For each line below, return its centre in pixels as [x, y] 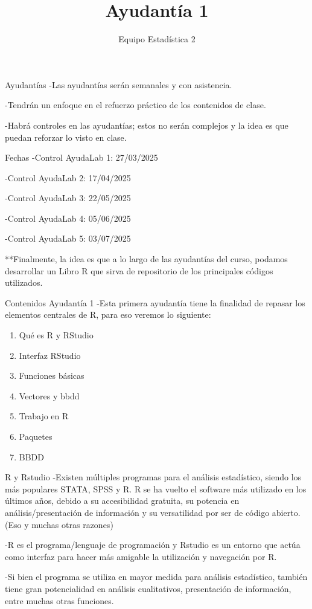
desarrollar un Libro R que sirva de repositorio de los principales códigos [139, 270]
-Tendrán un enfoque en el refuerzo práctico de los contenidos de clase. [135, 105]
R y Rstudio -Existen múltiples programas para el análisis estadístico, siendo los [153, 477]
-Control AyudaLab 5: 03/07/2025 [68, 238]
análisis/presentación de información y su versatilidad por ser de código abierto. [153, 512]
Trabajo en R [44, 416]
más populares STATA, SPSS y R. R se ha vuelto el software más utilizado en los [156, 488]
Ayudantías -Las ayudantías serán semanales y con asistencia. [119, 84]
